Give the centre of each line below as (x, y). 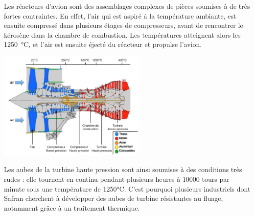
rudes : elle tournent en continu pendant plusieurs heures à (92, 179)
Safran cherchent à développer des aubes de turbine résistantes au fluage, (114, 198)
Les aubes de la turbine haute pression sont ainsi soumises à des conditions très (123, 169)
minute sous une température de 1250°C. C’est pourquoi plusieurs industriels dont (127, 188)
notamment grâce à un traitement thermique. (72, 207)
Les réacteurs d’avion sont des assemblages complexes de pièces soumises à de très (127, 6)
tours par (216, 179)
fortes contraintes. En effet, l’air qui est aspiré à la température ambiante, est (120, 15)
